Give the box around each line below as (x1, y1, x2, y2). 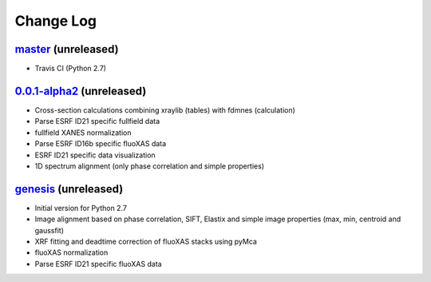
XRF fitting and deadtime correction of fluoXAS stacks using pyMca (34, 236, 257, 246)
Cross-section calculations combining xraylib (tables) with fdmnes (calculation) (34, 105, 295, 115)
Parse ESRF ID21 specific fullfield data (34, 117, 160, 126)
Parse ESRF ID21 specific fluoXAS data (34, 259, 163, 268)
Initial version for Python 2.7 (34, 203, 128, 212)
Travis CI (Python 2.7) (34, 64, 107, 73)
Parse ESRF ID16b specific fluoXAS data (34, 139, 167, 149)
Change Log (14, 12, 97, 30)
